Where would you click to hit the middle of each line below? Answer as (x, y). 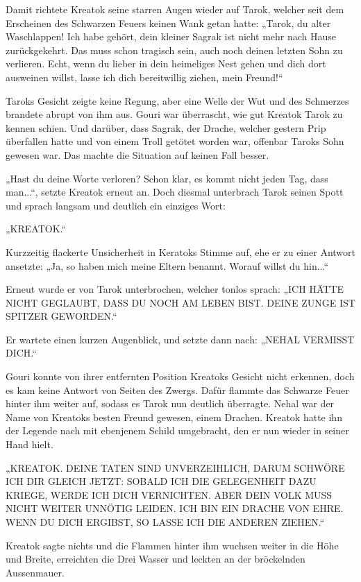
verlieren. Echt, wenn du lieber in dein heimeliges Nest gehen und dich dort (166, 63)
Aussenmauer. (35, 572)
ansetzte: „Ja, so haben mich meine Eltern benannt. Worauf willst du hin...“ (167, 265)
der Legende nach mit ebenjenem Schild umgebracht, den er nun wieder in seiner (177, 430)
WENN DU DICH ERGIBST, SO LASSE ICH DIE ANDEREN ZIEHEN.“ (165, 522)
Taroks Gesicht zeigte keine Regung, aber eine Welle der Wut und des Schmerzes (177, 100)
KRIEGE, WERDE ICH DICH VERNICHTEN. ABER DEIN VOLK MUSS (169, 494)
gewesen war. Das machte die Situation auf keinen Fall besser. (137, 154)
